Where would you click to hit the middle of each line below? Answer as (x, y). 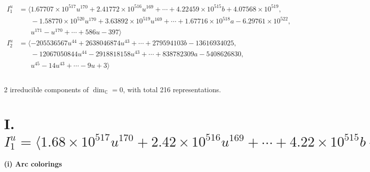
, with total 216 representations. (172, 89)
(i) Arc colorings (33, 164)
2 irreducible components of (46, 89)
